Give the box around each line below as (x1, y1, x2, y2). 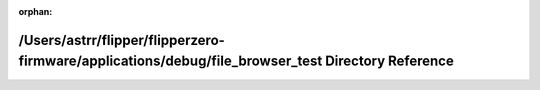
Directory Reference (325, 53, 454, 70)
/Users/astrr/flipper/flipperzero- (18, 31, 225, 49)
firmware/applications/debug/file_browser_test (18, 53, 323, 70)
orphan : (18, 6, 53, 17)
